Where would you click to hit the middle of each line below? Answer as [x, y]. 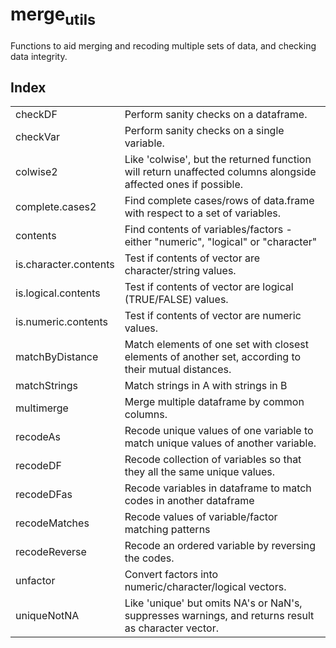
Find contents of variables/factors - [208, 230]
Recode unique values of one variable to [219, 431]
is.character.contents [65, 265]
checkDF [36, 115]
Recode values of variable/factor [201, 517]
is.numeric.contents [61, 322]
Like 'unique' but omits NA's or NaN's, [213, 603]
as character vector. [171, 628]
